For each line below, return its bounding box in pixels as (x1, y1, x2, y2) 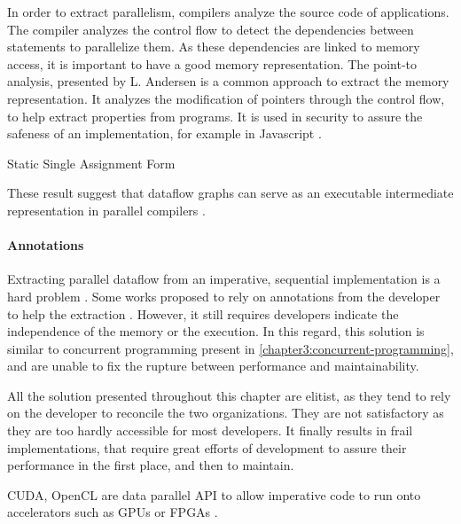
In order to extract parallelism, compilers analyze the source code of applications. (7, 3, 449, 20)
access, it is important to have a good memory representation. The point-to (7, 54, 418, 73)
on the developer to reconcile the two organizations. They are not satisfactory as (7, 403, 444, 422)
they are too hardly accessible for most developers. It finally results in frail (7, 421, 413, 440)
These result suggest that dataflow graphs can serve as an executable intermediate (7, 184, 454, 202)
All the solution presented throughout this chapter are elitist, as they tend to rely (7, 386, 451, 404)
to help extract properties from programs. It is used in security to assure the (7, 106, 423, 125)
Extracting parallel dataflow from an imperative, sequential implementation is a (7, 270, 441, 288)
